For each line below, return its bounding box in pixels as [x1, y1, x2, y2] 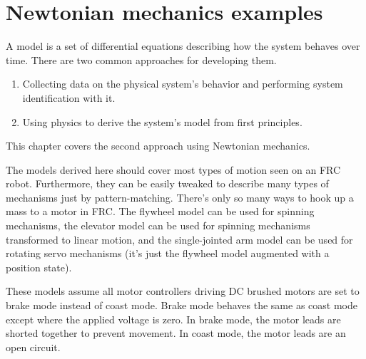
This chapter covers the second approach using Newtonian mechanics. [6, 138, 310, 153]
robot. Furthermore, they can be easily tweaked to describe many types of [6, 176, 329, 191]
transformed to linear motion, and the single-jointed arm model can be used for [6, 231, 353, 246]
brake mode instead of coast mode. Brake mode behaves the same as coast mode [6, 298, 357, 313]
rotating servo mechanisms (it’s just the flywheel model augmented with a [6, 246, 330, 261]
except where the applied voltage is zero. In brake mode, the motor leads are [6, 311, 341, 326]
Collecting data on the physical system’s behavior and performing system [22, 76, 343, 91]
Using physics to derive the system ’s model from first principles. [22, 114, 303, 129]
